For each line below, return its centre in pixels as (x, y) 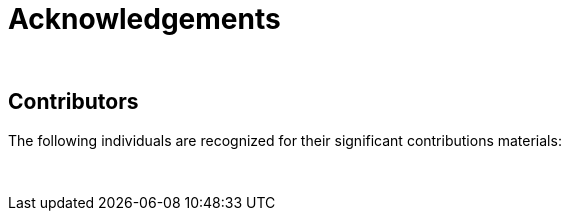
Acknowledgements (144, 19)
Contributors (73, 102)
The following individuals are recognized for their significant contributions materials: (285, 140)
